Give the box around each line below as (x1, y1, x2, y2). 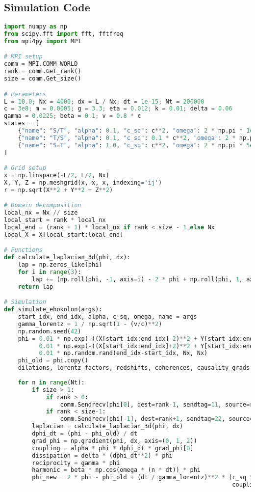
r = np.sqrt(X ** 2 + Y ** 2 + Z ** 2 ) (4, 186, 113, 193)
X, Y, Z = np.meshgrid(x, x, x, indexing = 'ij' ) (4, 179, 162, 186)
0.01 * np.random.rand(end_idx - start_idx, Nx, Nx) (39, 350, 208, 357)
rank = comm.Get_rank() (4, 68, 81, 75)
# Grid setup (4, 164, 46, 172)
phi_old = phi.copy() (18, 357, 88, 364)
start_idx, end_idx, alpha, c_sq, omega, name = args (18, 313, 197, 321)
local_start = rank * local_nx (4, 217, 106, 224)
